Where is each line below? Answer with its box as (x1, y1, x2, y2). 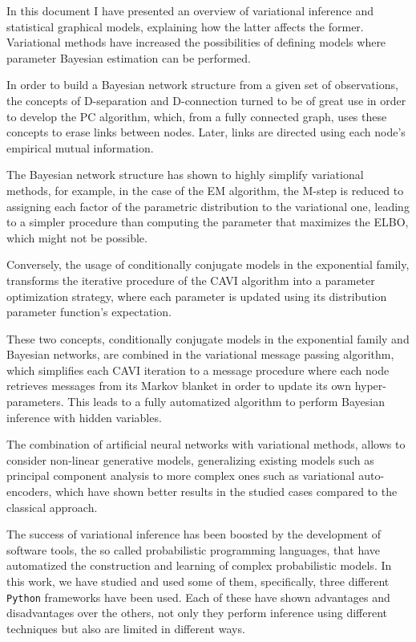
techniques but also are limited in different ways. (6, 620, 245, 636)
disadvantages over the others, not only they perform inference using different (6, 604, 387, 621)
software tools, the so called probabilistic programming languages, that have (6, 541, 381, 558)
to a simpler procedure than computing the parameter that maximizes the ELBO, (6, 213, 409, 230)
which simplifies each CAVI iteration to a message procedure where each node (6, 361, 390, 378)
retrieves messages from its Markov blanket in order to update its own (6, 377, 351, 394)
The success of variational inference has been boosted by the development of (6, 526, 382, 542)
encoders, (6, 483, 52, 500)
